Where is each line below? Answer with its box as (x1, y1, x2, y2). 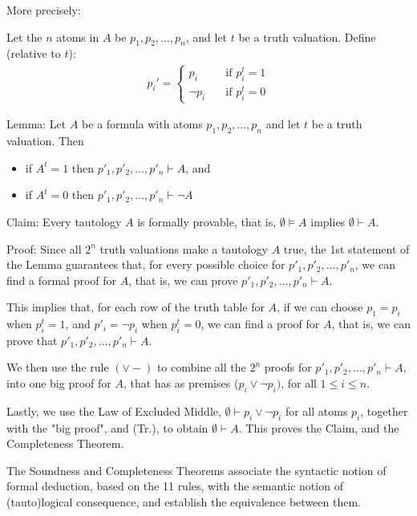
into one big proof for (6, 375, 111, 392)
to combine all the (156, 359, 246, 376)
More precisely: (6, 2, 81, 18)
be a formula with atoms (82, 116, 203, 132)
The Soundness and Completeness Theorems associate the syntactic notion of (6, 461, 387, 478)
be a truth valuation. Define (238, 28, 376, 45)
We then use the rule (6, 359, 109, 376)
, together (360, 402, 408, 419)
